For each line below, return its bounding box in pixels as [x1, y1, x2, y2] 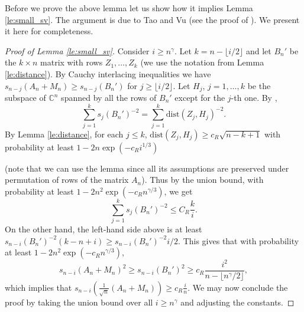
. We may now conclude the [187, 281, 288, 293]
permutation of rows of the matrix [5, 173, 129, 186]
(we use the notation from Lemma [140, 56, 264, 68]
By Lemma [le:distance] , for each [5, 127, 124, 140]
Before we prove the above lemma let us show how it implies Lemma [5, 2, 253, 14]
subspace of [5, 91, 46, 104]
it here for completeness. [5, 25, 93, 37]
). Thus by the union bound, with [141, 173, 264, 186]
